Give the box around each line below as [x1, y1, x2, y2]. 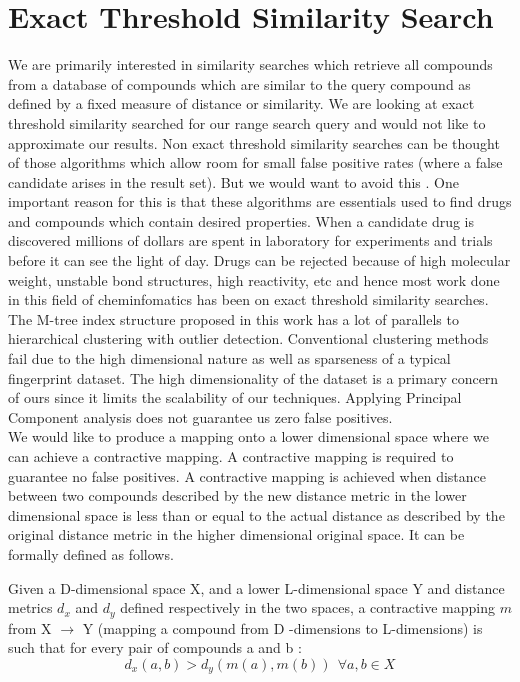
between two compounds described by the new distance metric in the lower [8, 485, 467, 506]
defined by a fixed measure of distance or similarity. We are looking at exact [8, 93, 475, 114]
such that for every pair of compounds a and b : [8, 637, 302, 658]
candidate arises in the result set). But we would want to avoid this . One [8, 171, 459, 192]
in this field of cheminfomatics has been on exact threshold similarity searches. [8, 289, 489, 310]
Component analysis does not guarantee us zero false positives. [8, 406, 393, 427]
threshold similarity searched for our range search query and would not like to [8, 112, 486, 133]
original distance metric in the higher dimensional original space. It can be [8, 524, 465, 545]
